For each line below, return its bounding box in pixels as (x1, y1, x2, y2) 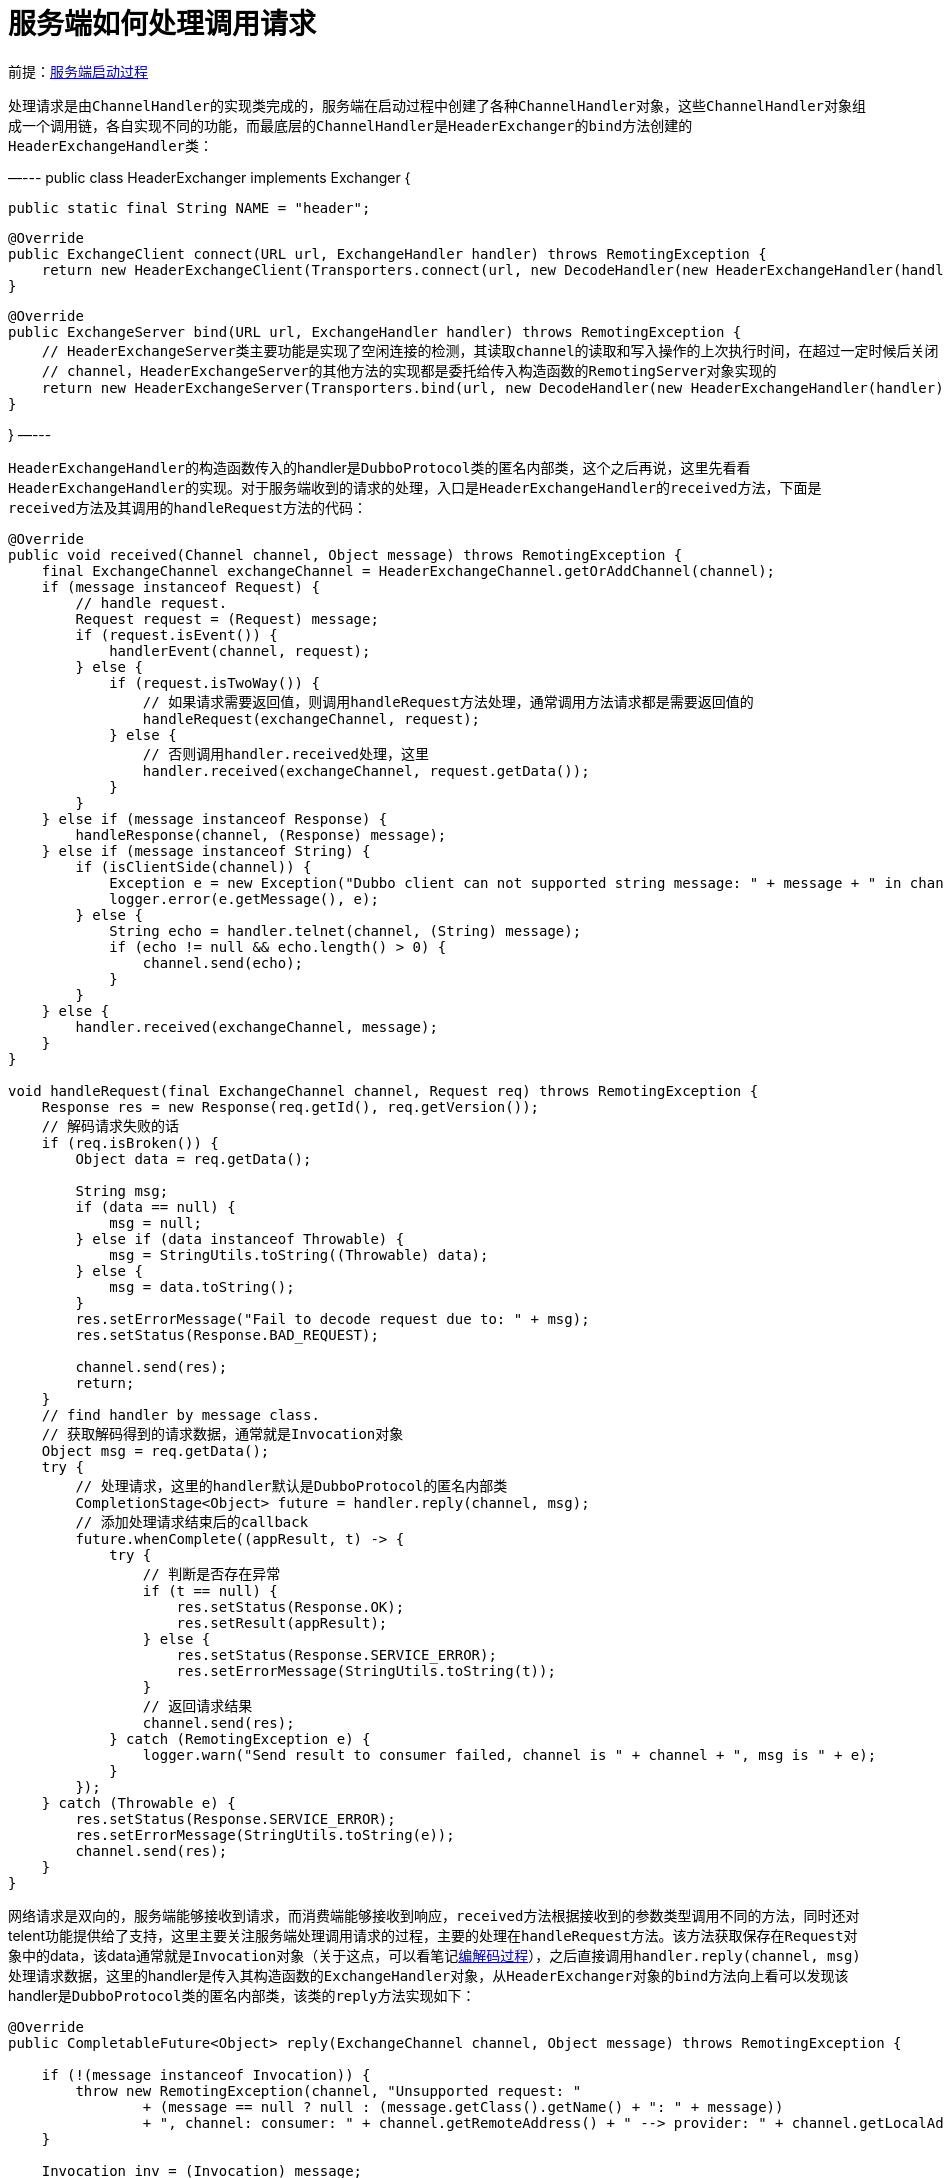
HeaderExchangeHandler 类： (8, 136, 214, 154)
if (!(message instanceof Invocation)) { (41, 2066, 371, 2083)
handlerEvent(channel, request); (109, 642, 371, 659)
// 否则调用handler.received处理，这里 (142, 745, 430, 762)
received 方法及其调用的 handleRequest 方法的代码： (8, 498, 368, 516)
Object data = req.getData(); (75, 1150, 312, 1167)
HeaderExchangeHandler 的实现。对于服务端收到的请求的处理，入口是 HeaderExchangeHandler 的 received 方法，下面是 (8, 478, 822, 496)
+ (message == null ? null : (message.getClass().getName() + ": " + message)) (142, 2098, 784, 2115)
